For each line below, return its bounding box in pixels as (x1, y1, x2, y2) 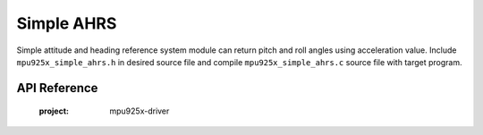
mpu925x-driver (109, 105, 170, 116)
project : (38, 105, 69, 116)
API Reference (16, 80, 98, 96)
